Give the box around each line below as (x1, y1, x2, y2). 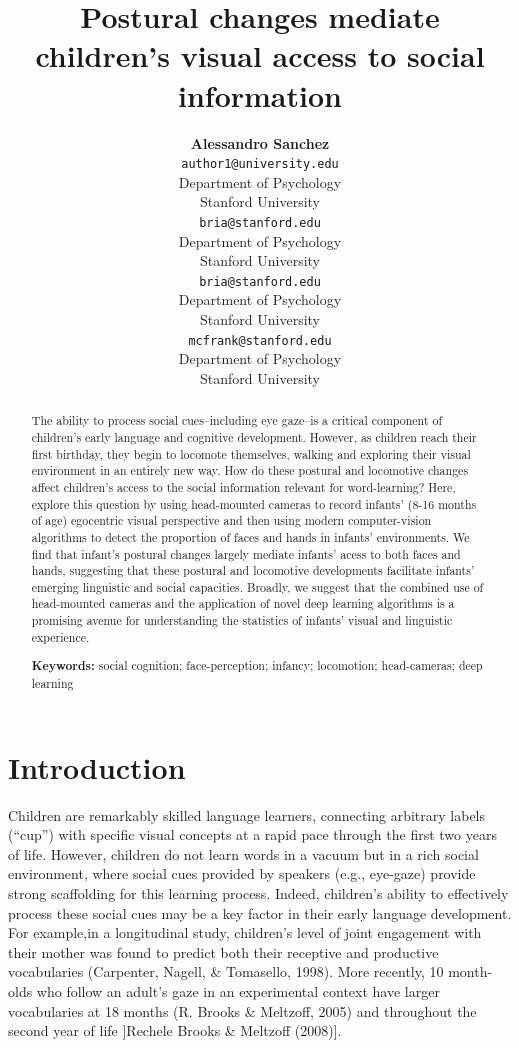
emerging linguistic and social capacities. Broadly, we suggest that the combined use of (31, 578, 484, 595)
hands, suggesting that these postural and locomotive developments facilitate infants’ (31, 562, 475, 579)
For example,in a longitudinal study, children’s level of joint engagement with (8, 922, 482, 943)
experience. (31, 628, 90, 645)
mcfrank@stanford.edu (188, 333, 332, 348)
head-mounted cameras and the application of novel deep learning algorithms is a (31, 595, 455, 612)
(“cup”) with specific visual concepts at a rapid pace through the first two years (8, 824, 497, 845)
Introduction (8, 746, 186, 787)
